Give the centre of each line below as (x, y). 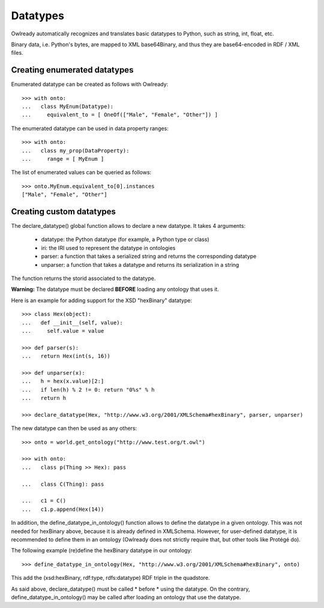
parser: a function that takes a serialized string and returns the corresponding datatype (149, 256)
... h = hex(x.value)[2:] (63, 381)
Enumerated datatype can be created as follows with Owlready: (90, 85)
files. (17, 53)
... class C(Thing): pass (63, 484)
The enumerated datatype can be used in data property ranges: (90, 128)
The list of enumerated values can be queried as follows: (81, 172)
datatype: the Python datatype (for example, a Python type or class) (125, 239)
